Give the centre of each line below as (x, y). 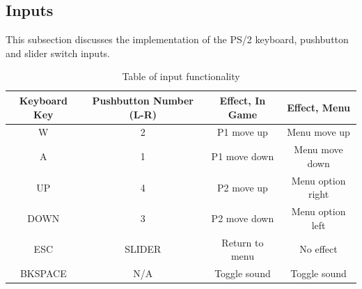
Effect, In (243, 100)
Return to (243, 242)
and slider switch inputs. (58, 53)
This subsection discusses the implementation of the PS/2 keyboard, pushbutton (177, 39)
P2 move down (243, 218)
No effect (318, 249)
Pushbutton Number (143, 100)
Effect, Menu (318, 107)
